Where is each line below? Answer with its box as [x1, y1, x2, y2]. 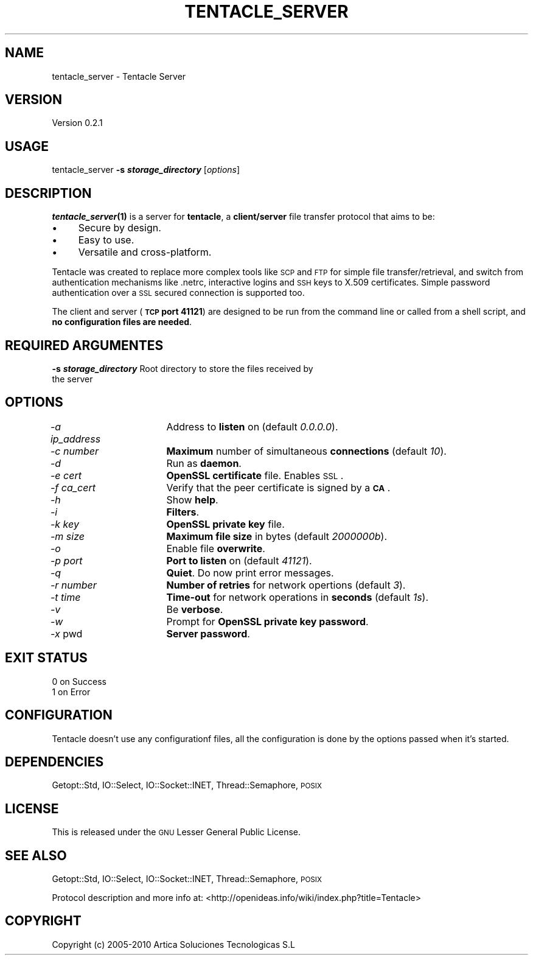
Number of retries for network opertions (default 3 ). [166, 578, 406, 591]
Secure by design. [78, 222, 161, 234]
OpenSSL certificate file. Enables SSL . [166, 469, 344, 482]
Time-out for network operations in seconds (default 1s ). [166, 590, 429, 603]
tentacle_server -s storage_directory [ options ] [52, 164, 240, 175]
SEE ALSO [5, 847, 67, 863]
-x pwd [50, 627, 83, 640]
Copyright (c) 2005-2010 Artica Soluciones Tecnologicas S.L [52, 939, 295, 950]
